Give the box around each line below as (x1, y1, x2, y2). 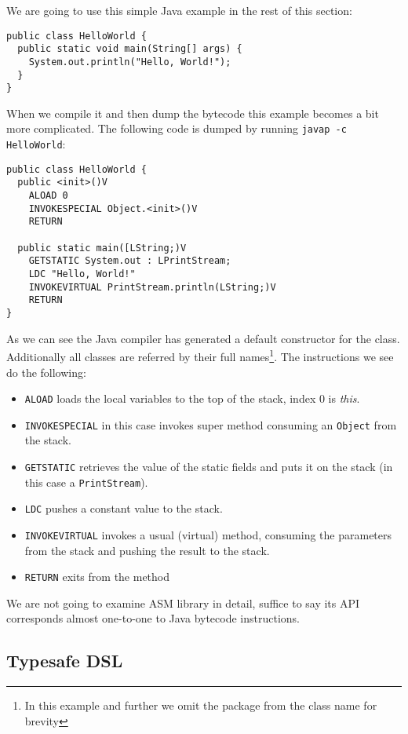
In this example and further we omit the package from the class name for (24, 697, 377, 714)
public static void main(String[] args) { (17, 43, 242, 55)
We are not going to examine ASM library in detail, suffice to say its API (6, 594, 360, 611)
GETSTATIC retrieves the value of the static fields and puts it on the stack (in (24, 458, 393, 474)
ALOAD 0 (28, 190, 68, 202)
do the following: (6, 363, 86, 380)
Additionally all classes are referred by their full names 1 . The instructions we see (6, 346, 394, 364)
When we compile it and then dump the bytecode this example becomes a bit (6, 104, 379, 121)
